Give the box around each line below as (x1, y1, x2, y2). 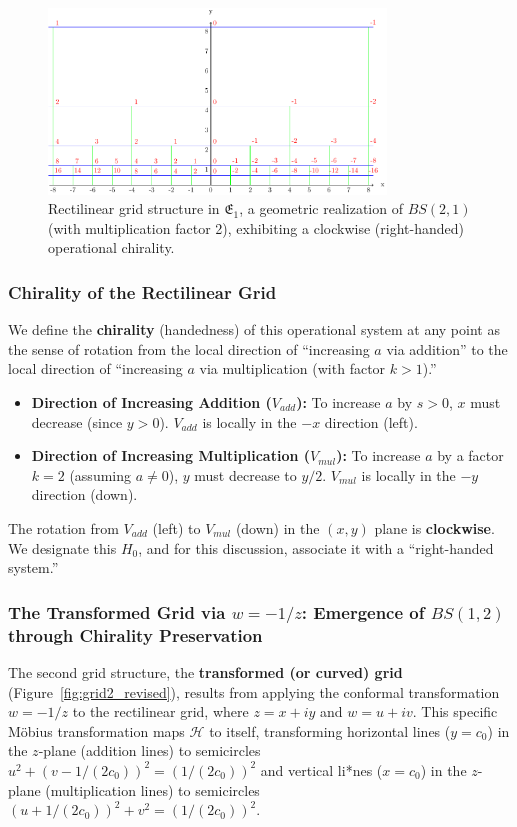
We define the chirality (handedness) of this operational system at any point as (8, 319, 500, 340)
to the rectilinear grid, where (72, 701, 249, 722)
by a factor (437, 445, 504, 466)
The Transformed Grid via (8, 599, 226, 624)
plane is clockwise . (374, 517, 495, 538)
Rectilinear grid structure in (48, 198, 220, 219)
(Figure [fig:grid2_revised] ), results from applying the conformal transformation (8, 681, 500, 702)
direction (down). (31, 484, 138, 505)
